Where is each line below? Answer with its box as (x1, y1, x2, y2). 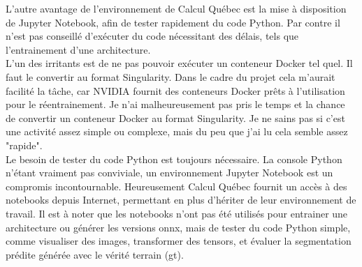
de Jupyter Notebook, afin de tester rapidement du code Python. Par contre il (6, 15, 340, 29)
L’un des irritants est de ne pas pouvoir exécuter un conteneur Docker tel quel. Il (6, 56, 353, 70)
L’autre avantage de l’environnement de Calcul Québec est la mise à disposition (6, 1, 347, 15)
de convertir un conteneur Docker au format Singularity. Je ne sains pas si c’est (6, 110, 345, 125)
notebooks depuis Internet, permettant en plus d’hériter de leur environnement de (6, 192, 356, 207)
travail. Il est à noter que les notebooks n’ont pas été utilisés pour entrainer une (6, 206, 348, 220)
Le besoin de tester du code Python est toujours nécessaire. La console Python (6, 151, 342, 166)
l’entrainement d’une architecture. (6, 42, 151, 56)
